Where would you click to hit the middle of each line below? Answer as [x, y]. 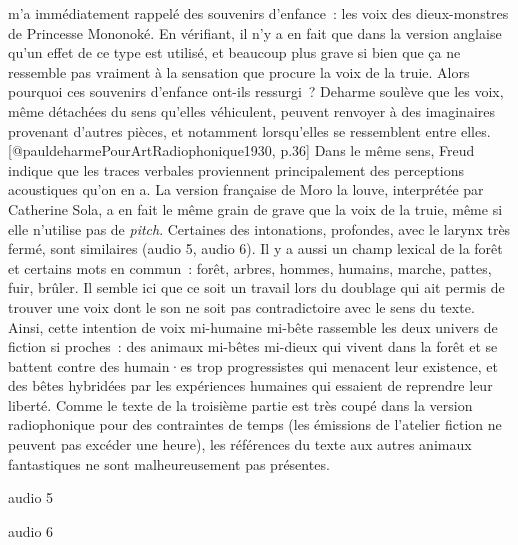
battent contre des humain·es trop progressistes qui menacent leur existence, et [253, 365]
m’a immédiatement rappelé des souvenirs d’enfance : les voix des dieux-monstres [258, 13]
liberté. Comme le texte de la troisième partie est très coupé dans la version [240, 404]
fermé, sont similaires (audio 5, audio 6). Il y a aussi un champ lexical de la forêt [255, 248]
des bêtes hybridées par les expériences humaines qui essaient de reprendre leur [250, 385]
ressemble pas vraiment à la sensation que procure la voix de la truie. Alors [239, 71]
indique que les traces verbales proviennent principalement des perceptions [236, 169]
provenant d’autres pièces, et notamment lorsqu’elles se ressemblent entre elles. [249, 130]
